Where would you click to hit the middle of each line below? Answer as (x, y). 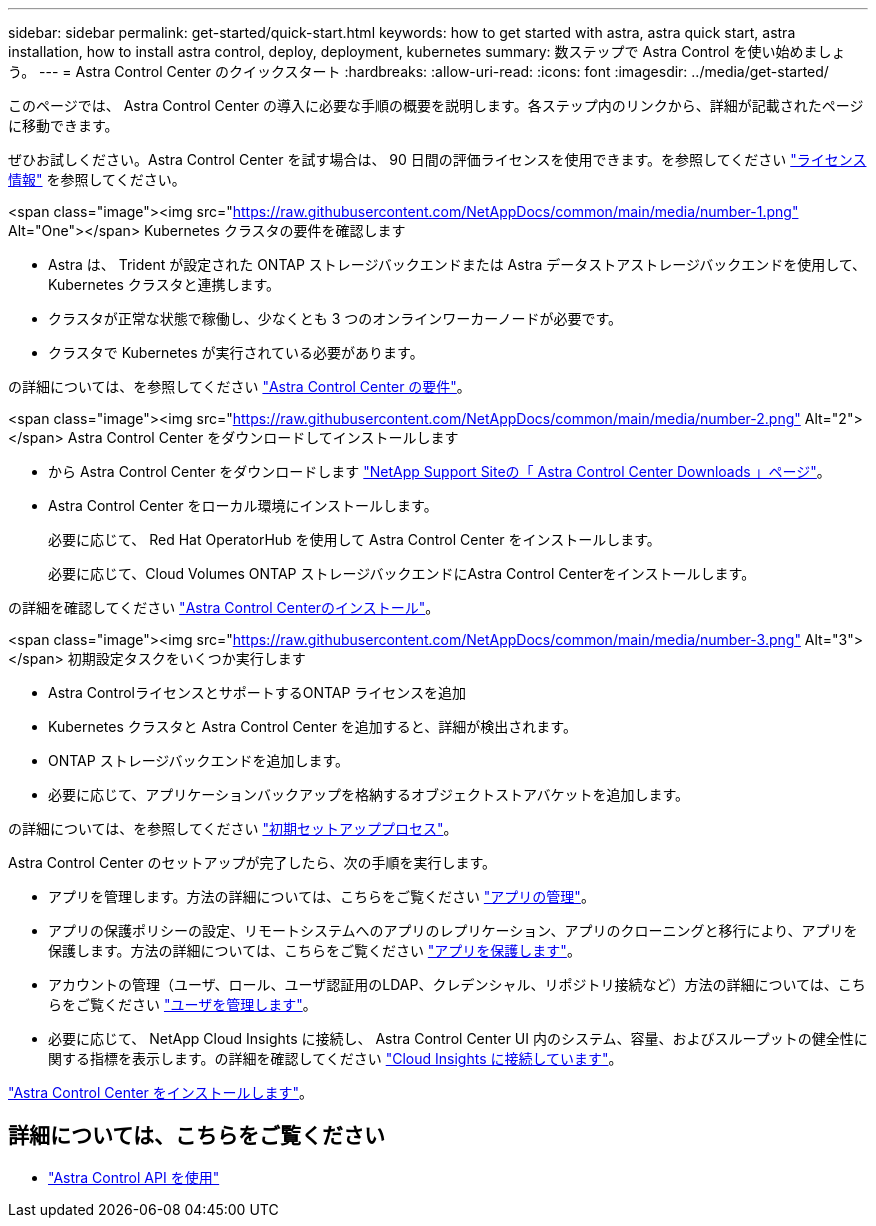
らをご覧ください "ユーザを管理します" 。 (182, 1004)
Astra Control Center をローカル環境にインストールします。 (243, 505)
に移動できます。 (63, 125)
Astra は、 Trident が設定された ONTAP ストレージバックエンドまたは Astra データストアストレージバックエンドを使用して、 (457, 264)
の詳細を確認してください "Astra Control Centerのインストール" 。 (224, 607)
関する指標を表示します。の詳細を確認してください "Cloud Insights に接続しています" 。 (335, 1058)
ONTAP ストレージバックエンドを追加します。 (199, 760)
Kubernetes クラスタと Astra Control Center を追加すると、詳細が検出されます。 (312, 726)
